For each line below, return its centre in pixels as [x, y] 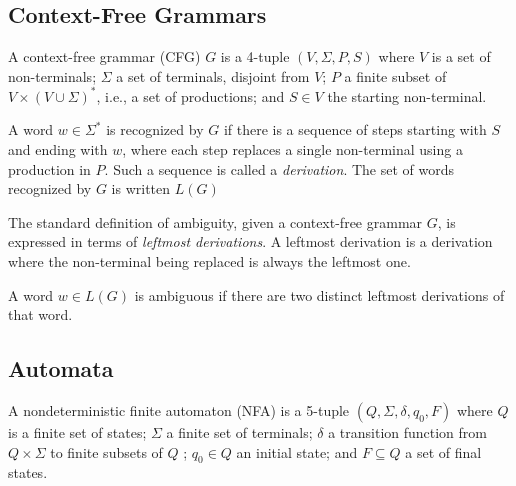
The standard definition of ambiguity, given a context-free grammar [215, 221]
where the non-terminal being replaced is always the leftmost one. [209, 261]
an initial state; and [297, 451]
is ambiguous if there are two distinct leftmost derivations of [319, 294]
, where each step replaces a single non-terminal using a [292, 149]
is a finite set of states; [77, 432]
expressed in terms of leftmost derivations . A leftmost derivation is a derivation [250, 241]
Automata [61, 368]
